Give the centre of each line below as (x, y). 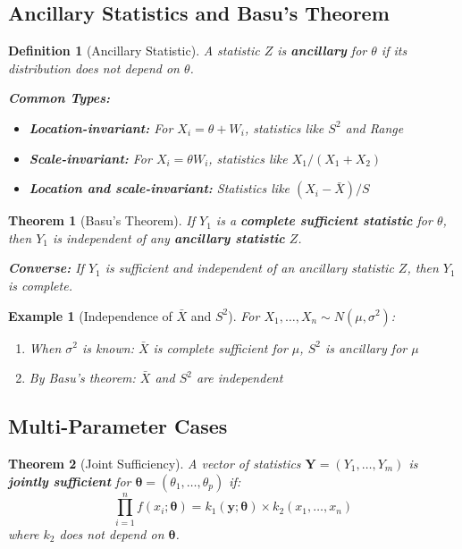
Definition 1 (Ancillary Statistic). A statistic (134, 51)
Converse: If (46, 268)
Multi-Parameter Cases (118, 426)
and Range (374, 127)
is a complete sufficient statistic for (324, 220)
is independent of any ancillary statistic (168, 237)
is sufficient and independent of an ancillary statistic (249, 268)
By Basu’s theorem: (82, 378)
